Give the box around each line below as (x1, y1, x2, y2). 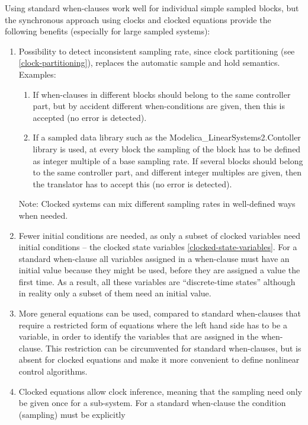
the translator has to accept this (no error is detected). (33, 177, 232, 190)
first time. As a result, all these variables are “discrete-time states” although (18, 275, 296, 287)
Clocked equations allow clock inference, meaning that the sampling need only (18, 385, 302, 397)
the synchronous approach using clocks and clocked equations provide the (5, 13, 271, 25)
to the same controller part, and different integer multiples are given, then (33, 166, 302, 178)
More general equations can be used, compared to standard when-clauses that (18, 307, 301, 319)
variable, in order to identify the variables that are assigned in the (18, 330, 259, 343)
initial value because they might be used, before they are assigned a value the (18, 264, 300, 276)
